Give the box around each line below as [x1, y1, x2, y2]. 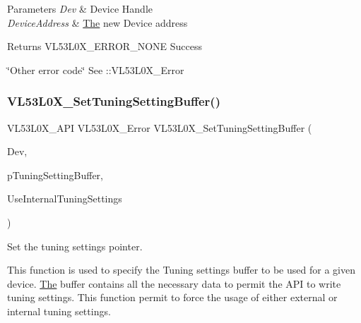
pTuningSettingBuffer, [7, 167, 103, 182]
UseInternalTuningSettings [7, 191, 122, 206]
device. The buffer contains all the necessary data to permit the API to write [7, 276, 341, 291]
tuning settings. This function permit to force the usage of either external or [7, 290, 338, 305]
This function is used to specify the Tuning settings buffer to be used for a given [7, 262, 355, 277]
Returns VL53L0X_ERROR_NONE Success [7, 39, 202, 54]
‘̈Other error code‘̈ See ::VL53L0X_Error [7, 62, 184, 77]
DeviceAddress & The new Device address [7, 15, 188, 30]
